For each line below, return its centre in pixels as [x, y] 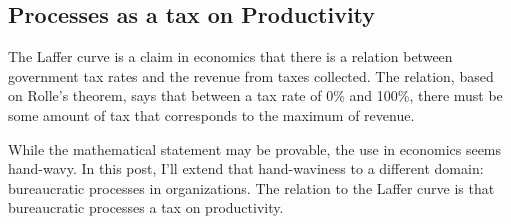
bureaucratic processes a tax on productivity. [146, 207]
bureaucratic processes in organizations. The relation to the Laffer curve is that [251, 187]
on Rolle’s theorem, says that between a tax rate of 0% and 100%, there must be [255, 95]
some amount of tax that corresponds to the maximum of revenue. [211, 114]
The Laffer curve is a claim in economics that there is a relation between [230, 56]
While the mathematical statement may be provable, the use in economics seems [255, 148]
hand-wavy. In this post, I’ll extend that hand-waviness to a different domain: [246, 168]
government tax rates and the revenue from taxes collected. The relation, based [251, 75]
